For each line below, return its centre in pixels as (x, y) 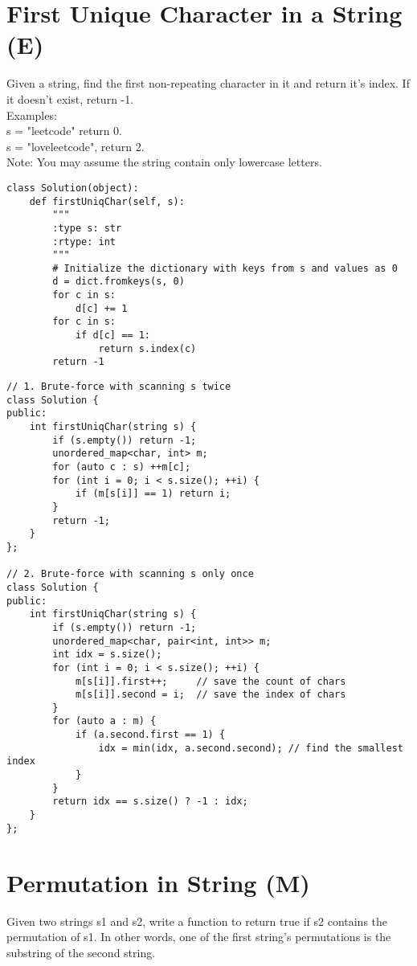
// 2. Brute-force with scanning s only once (130, 574)
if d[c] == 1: (112, 336)
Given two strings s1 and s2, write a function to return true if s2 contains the (197, 921)
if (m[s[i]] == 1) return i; (153, 494)
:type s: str (87, 228)
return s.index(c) (147, 348)
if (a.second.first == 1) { (150, 735)
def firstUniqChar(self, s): (107, 201)
